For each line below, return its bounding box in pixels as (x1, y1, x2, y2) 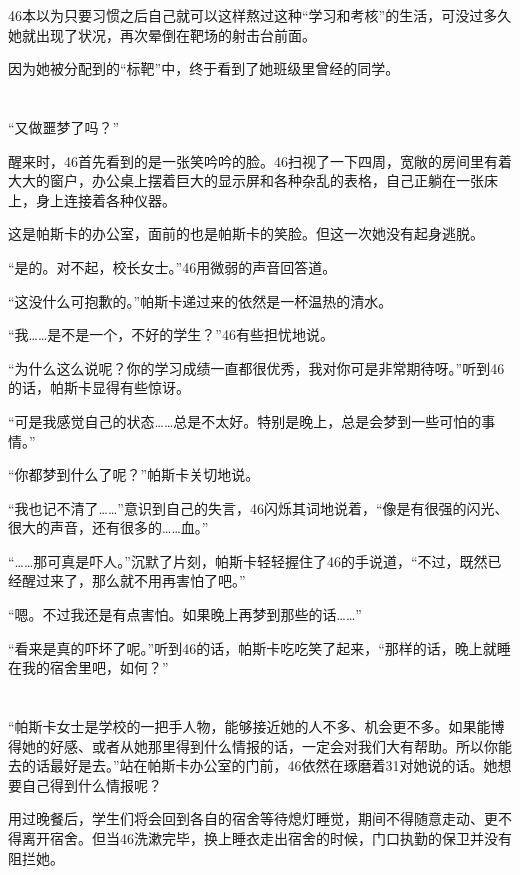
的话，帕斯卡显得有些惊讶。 (8, 377, 190, 398)
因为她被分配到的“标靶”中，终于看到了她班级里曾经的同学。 (8, 58, 400, 79)
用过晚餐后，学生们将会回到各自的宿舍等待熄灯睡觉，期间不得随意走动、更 (8, 808, 498, 829)
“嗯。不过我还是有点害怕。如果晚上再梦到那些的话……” (8, 604, 362, 625)
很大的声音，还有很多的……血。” (8, 517, 209, 538)
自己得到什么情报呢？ (21, 774, 162, 795)
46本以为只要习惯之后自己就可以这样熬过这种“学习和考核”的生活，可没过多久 (8, 5, 512, 25)
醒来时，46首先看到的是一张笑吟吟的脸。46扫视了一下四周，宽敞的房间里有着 (8, 150, 512, 171)
